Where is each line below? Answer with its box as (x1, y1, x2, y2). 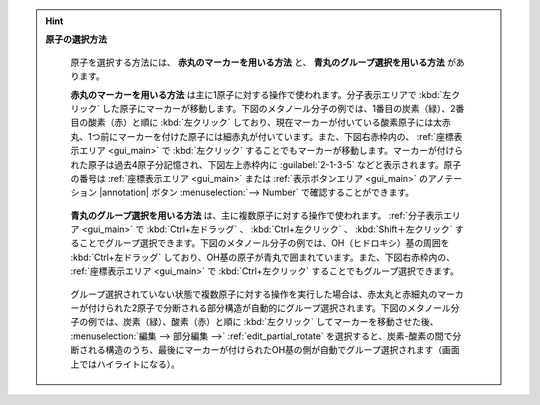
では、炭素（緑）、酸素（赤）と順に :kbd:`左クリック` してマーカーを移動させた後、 (96, 316, 439, 328)
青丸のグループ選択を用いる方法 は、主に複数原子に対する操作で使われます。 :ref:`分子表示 (70, 209, 444, 221)
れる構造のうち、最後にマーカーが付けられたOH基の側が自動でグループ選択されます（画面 (87, 344, 460, 356)
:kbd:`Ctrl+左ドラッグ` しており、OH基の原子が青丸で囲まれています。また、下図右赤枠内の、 (70, 251, 455, 263)
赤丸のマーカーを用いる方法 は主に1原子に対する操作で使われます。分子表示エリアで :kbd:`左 (70, 88, 452, 100)
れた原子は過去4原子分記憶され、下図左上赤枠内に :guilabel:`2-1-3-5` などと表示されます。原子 (70, 158, 462, 170)
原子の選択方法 (45, 33, 107, 45)
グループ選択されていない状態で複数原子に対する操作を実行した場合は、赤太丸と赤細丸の (70, 288, 438, 300)
